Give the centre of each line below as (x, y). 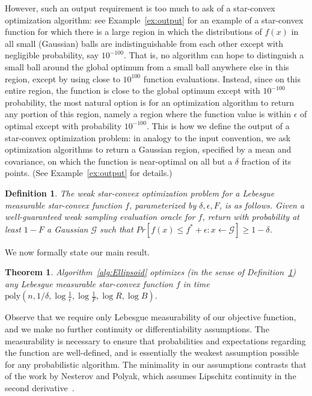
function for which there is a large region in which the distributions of (133, 32)
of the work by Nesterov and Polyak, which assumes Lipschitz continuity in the (151, 376)
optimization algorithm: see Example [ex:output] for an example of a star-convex (154, 20)
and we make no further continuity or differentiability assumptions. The (137, 329)
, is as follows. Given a (262, 205)
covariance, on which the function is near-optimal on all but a (119, 161)
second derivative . (40, 388)
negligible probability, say (52, 55)
